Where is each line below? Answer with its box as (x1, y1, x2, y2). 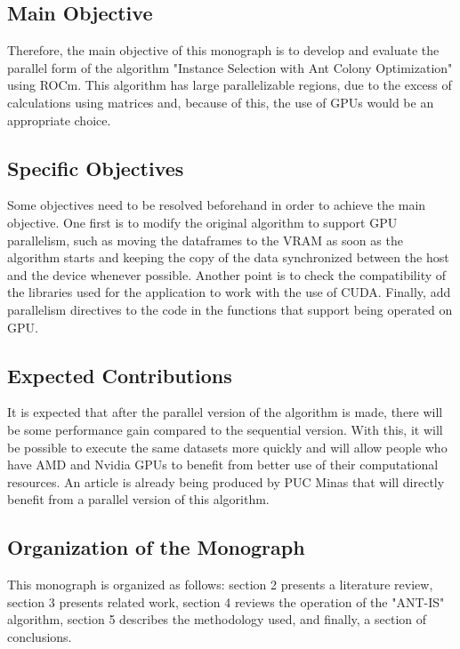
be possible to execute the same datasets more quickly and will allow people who (7, 437, 448, 456)
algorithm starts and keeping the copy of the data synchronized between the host (7, 248, 449, 267)
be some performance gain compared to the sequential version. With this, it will (7, 420, 443, 438)
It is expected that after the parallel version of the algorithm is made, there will (7, 403, 443, 421)
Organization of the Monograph (7, 533, 305, 561)
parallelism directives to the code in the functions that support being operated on (7, 300, 453, 318)
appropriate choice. (7, 110, 111, 129)
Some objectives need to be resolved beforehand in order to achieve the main (7, 196, 426, 214)
